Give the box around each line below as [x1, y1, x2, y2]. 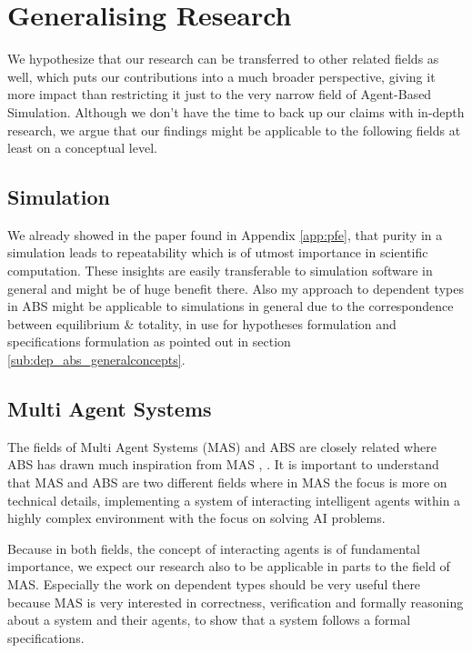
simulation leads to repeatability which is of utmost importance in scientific [7, 243, 428, 262]
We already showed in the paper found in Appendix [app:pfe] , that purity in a [7, 225, 443, 244]
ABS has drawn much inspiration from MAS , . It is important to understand [7, 455, 439, 474]
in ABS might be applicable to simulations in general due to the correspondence [7, 296, 454, 316]
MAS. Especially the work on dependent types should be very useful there [7, 575, 421, 593]
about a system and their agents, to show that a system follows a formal [7, 610, 411, 629]
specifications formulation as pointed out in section [7, 332, 291, 351]
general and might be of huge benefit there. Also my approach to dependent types [7, 278, 464, 297]
